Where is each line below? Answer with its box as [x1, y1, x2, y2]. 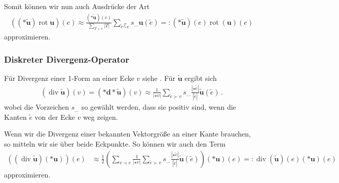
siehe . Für [142, 73, 176, 83]
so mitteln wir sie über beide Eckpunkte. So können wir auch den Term [4, 139, 226, 149]
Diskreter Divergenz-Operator [4, 53, 129, 65]
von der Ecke [34, 111, 75, 122]
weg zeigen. [83, 111, 118, 122]
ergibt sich [184, 73, 217, 83]
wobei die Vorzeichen [4, 102, 69, 112]
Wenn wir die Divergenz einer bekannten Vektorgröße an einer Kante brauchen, [4, 128, 251, 139]
